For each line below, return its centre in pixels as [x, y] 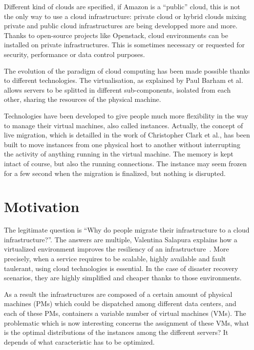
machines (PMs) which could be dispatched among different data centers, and [120, 303]
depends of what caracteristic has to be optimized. [79, 341]
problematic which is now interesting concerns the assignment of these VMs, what [127, 322]
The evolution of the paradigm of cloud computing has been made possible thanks [127, 70]
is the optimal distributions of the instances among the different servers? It [116, 332]
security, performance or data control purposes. [74, 54]
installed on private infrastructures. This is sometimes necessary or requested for [124, 45]
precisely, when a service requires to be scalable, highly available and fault [115, 258]
